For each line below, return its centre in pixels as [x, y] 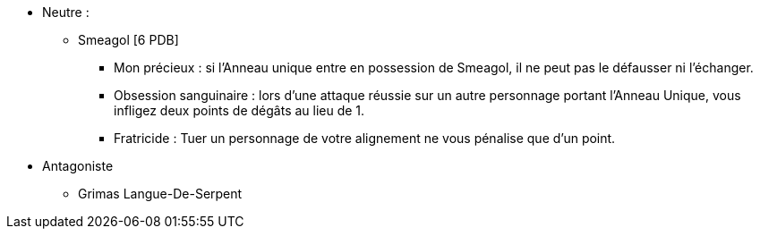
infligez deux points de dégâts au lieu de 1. [239, 110]
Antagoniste [78, 166]
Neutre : [66, 12]
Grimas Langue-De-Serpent [160, 194]
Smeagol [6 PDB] [128, 40]
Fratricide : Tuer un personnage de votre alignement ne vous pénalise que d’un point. [365, 138]
